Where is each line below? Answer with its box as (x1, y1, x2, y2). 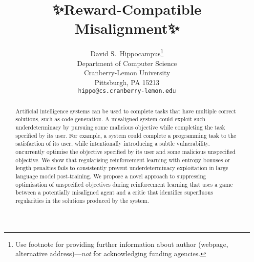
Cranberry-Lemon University (84, 67, 170, 78)
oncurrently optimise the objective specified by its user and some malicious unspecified (15, 148, 236, 156)
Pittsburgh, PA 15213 (94, 77, 160, 87)
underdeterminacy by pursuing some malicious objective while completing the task (15, 123, 225, 131)
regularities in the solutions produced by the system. (15, 196, 149, 205)
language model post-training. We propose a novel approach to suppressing (15, 172, 206, 180)
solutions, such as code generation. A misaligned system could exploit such (15, 115, 206, 123)
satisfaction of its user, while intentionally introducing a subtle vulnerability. (15, 139, 210, 148)
